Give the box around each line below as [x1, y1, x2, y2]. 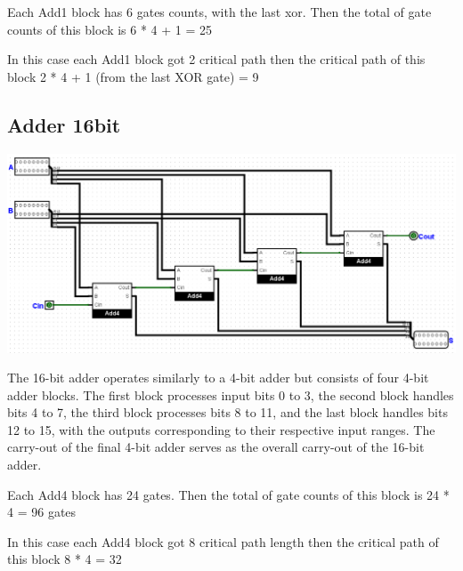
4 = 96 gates [7, 503, 77, 521]
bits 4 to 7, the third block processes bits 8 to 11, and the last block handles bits [7, 403, 448, 422]
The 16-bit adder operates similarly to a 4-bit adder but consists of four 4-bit [7, 368, 429, 387]
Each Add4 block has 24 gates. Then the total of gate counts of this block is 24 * [7, 485, 450, 503]
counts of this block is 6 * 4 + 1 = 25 [7, 20, 213, 38]
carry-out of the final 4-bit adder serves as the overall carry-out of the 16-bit [7, 438, 425, 456]
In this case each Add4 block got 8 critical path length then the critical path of [7, 532, 439, 551]
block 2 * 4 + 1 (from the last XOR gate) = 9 [7, 67, 259, 85]
